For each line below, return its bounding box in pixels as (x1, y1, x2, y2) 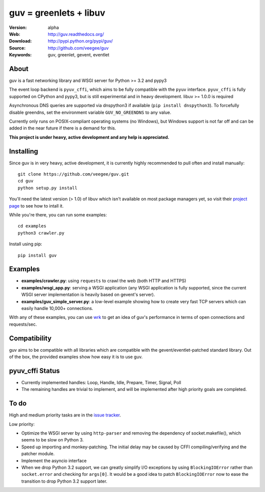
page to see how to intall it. (9, 203, 64, 208)
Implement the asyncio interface (21, 458, 87, 464)
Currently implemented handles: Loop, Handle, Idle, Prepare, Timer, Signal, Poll (21, 380, 182, 386)
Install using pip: (9, 241, 43, 247)
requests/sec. (9, 321, 37, 327)
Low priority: (9, 421, 35, 427)
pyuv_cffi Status (9, 366, 60, 375)
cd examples (18, 223, 47, 229)
